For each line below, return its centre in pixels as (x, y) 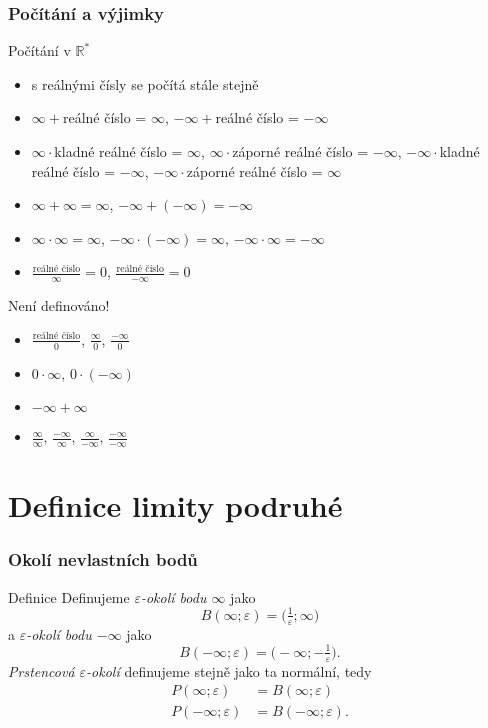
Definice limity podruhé (175, 505)
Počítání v (39, 50)
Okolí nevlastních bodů (103, 559)
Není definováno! (59, 305)
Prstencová (41, 670)
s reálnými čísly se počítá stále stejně (145, 83)
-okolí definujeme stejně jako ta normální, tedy (229, 670)
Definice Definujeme (69, 596)
